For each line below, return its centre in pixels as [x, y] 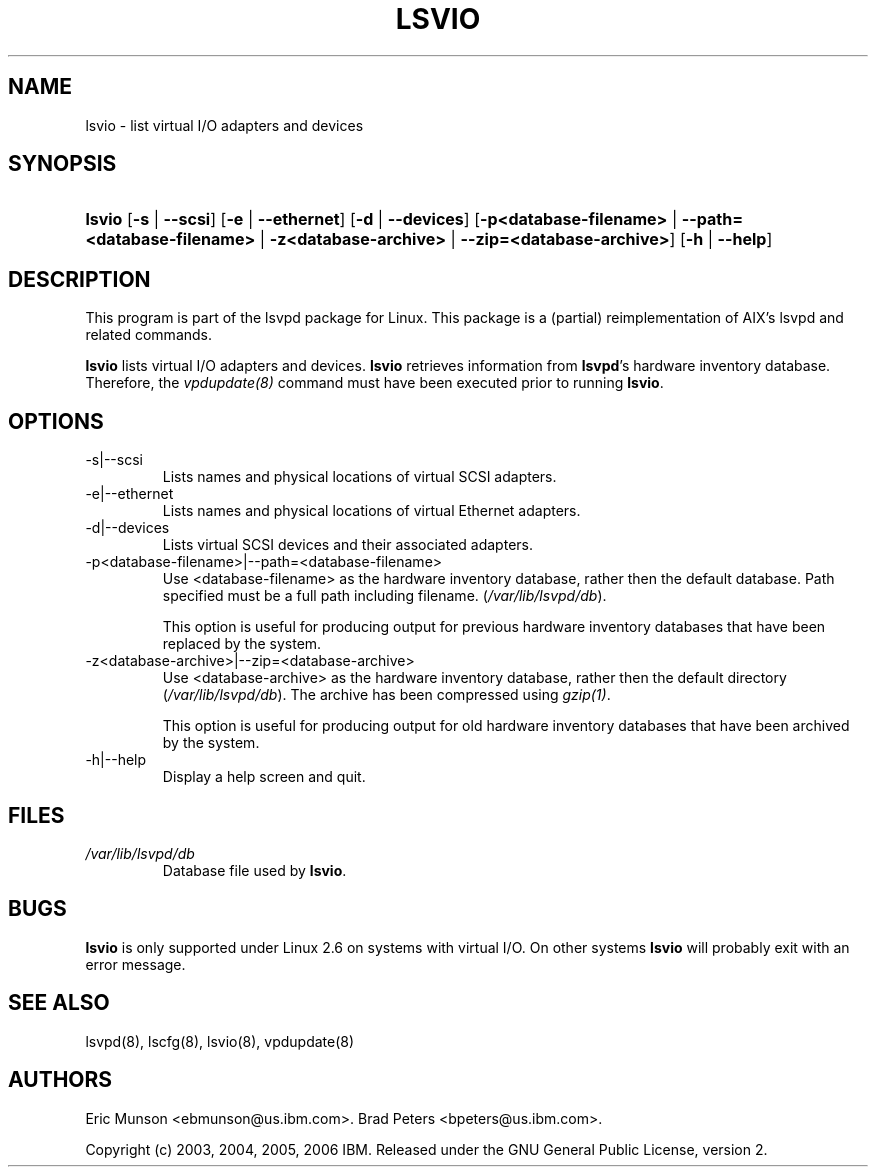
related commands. [149, 335]
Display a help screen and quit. [264, 777]
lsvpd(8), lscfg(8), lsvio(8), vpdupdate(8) [220, 1041]
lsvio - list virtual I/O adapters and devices [224, 125]
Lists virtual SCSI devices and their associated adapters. [347, 545]
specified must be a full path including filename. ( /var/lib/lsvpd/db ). [384, 596]
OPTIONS [56, 421]
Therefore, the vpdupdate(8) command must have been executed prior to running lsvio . [374, 383]
